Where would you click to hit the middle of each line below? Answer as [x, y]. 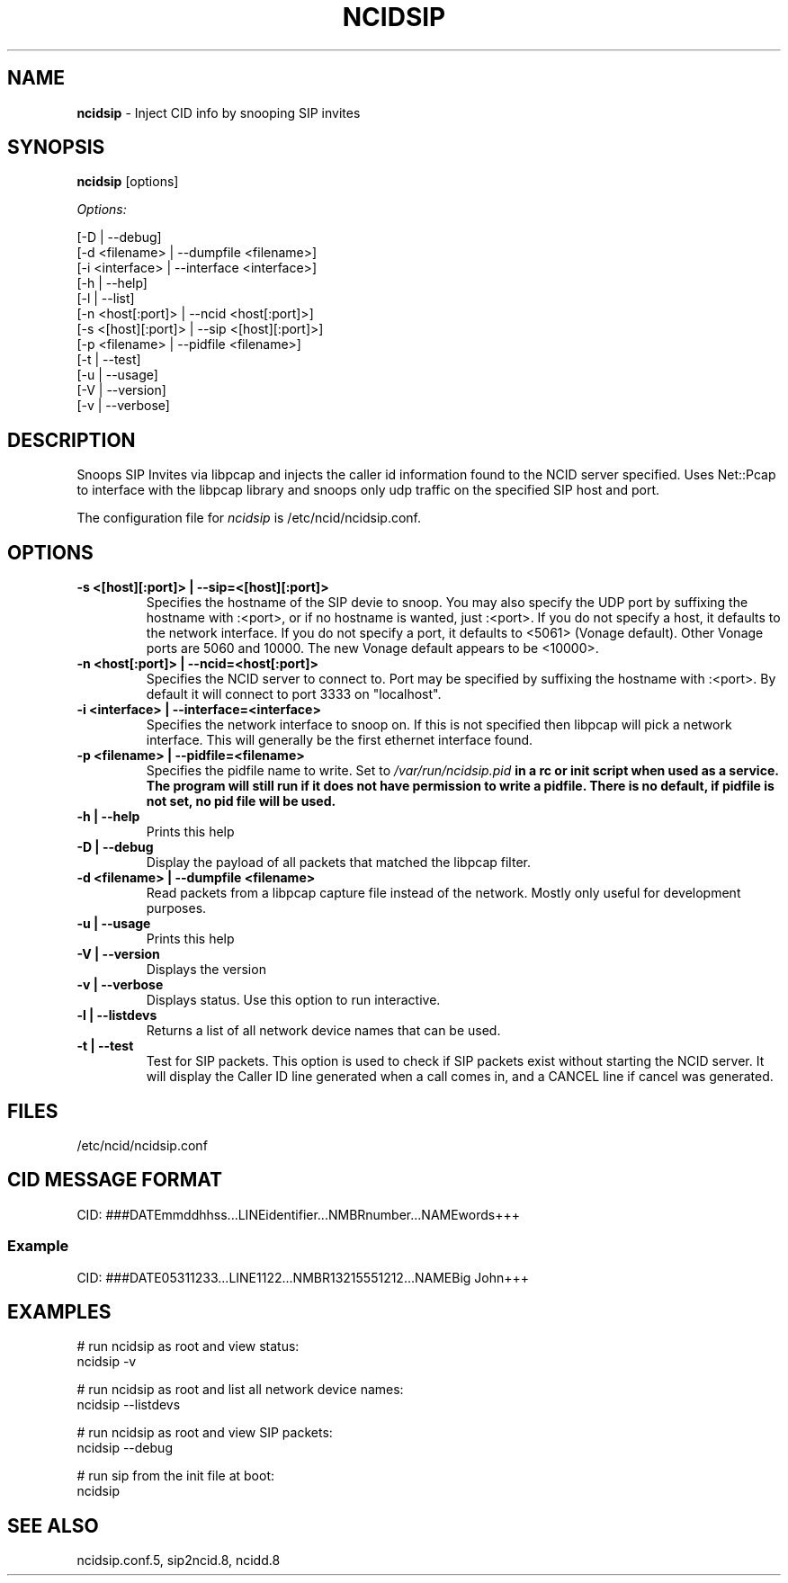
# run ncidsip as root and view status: [188, 1346]
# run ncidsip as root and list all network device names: [240, 1390]
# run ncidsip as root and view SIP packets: [205, 1433]
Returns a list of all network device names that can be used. [323, 1031]
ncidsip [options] [128, 182]
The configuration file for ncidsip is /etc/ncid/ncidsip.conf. [249, 518]
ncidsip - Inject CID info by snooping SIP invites [219, 112]
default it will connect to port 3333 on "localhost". [294, 694]
